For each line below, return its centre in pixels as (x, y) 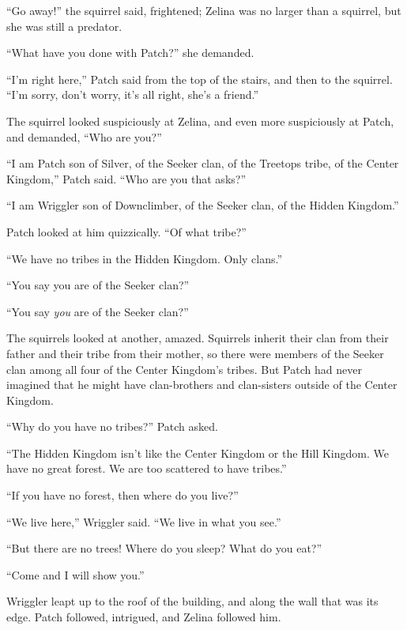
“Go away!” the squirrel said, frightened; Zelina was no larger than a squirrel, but (204, 10)
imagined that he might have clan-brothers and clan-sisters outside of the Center (202, 385)
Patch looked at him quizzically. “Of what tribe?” (126, 231)
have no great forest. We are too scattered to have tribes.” (147, 468)
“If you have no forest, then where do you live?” (122, 495)
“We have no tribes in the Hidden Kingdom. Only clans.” (145, 258)
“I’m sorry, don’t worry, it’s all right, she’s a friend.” (133, 94)
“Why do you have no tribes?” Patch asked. (112, 426)
